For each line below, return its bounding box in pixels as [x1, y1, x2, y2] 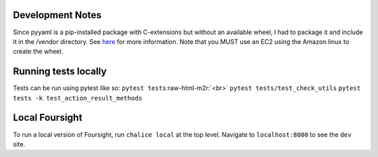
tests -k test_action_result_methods [13, 94, 143, 102]
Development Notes [13, 9, 101, 21]
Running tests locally [13, 66, 107, 77]
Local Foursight [13, 112, 83, 124]
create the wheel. [13, 47, 64, 56]
